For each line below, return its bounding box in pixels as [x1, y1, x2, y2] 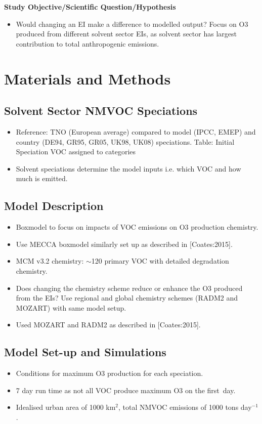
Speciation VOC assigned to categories [16, 146, 136, 157]
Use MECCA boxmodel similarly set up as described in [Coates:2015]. [16, 238, 233, 249]
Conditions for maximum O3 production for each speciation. [16, 368, 203, 378]
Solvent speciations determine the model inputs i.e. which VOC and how [16, 163, 241, 174]
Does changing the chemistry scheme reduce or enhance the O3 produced [16, 282, 243, 293]
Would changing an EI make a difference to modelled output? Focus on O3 [16, 18, 248, 29]
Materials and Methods [4, 68, 171, 89]
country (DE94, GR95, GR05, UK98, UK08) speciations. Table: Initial [16, 136, 235, 147]
